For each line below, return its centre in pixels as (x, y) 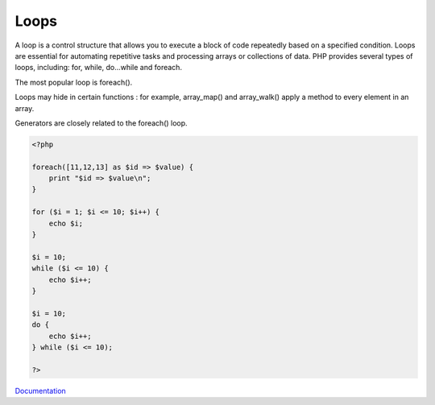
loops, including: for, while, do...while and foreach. (99, 68)
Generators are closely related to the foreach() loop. (101, 123)
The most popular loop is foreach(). (74, 82)
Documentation (40, 391)
